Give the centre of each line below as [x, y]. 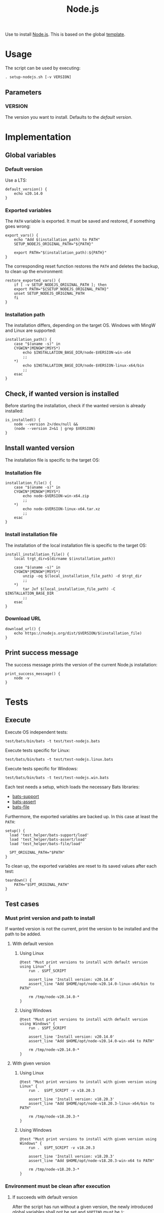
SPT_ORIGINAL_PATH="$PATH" [37, 852]
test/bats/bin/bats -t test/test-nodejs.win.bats [57, 778]
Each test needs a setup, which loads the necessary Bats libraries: [72, 787]
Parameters [23, 92]
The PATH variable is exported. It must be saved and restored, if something [80, 221]
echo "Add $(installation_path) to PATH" [57, 239]
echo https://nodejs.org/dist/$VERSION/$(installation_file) [78, 633]
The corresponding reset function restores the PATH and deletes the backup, [82, 266]
